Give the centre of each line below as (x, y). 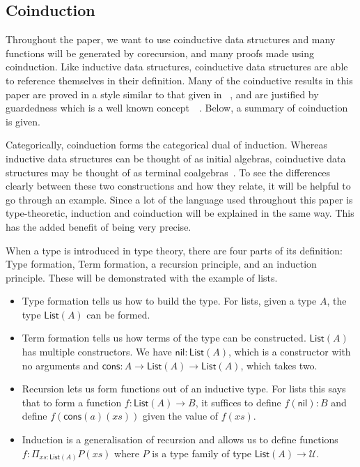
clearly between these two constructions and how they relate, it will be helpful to (178, 186)
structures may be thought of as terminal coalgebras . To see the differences (168, 172)
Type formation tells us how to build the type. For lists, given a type (169, 301)
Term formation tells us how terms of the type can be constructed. (164, 338)
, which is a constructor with (290, 352)
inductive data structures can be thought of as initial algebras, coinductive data (176, 158)
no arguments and (60, 365)
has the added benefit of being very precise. (99, 226)
